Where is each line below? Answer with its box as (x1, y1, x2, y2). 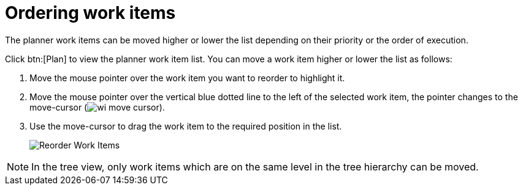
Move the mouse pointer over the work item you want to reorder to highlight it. (29, 72, 345, 83)
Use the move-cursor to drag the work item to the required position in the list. (29, 120, 342, 131)
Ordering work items (5, 2, 176, 23)
